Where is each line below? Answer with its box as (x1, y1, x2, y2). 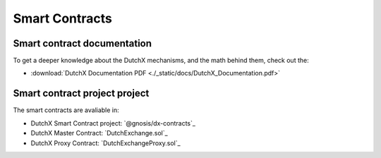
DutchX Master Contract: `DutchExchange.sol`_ (30, 129, 169, 138)
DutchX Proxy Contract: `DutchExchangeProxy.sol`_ (30, 138, 181, 147)
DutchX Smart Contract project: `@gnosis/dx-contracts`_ (30, 119, 195, 127)
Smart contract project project (13, 87, 150, 99)
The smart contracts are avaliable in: (13, 106, 119, 114)
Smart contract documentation (13, 37, 152, 49)
